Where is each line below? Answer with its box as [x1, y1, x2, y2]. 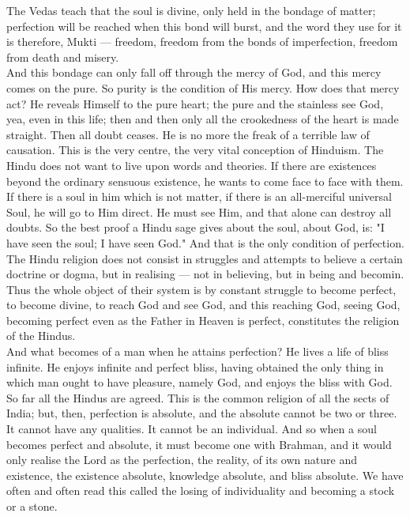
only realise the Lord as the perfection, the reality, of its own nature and [6, 451, 357, 468]
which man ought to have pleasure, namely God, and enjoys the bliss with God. [6, 374, 393, 391]
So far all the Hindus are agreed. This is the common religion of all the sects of [6, 389, 389, 406]
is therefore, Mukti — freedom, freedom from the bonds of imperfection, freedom [6, 33, 398, 50]
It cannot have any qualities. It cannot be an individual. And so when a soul [6, 421, 377, 437]
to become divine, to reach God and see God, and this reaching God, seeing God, [6, 296, 401, 313]
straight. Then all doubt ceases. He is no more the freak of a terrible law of [6, 126, 370, 142]
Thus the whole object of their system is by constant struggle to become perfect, [6, 281, 397, 297]
